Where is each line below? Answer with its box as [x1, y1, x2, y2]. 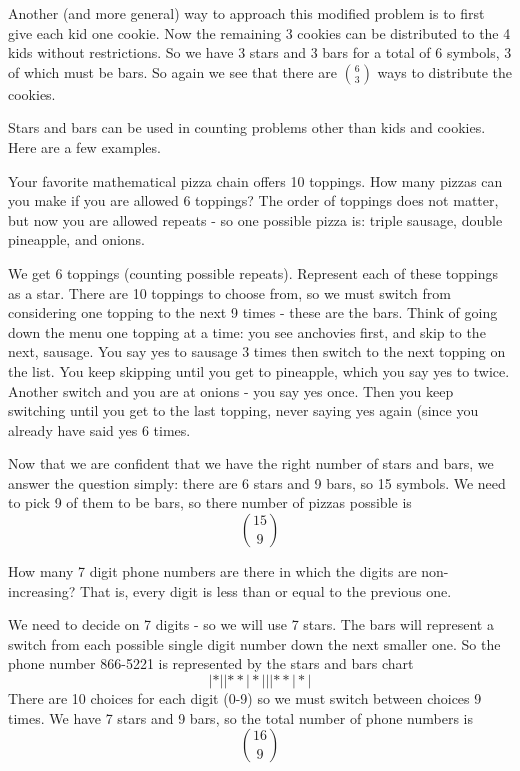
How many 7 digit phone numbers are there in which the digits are [8, 561, 417, 582]
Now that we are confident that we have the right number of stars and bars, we [8, 453, 494, 474]
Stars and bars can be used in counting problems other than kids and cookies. [8, 117, 486, 138]
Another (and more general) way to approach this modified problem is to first [8, 3, 485, 23]
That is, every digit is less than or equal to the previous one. [80, 580, 452, 601]
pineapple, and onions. [8, 229, 146, 250]
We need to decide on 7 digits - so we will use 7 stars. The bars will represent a [8, 614, 494, 635]
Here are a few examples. [8, 136, 161, 157]
